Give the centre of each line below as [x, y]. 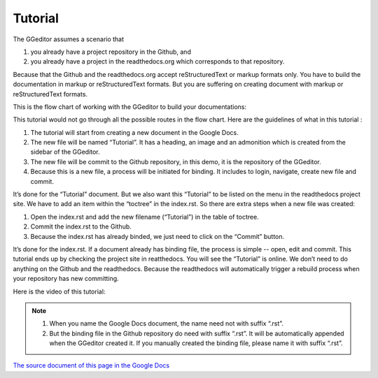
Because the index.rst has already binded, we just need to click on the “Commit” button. [157, 236]
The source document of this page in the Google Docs [91, 365]
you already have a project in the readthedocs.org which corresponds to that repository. [157, 61]
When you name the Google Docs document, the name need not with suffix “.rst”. [166, 324]
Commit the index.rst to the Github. [81, 226]
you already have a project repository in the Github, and [111, 52]
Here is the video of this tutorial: [59, 291]
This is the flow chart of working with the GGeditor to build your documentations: [129, 107]
